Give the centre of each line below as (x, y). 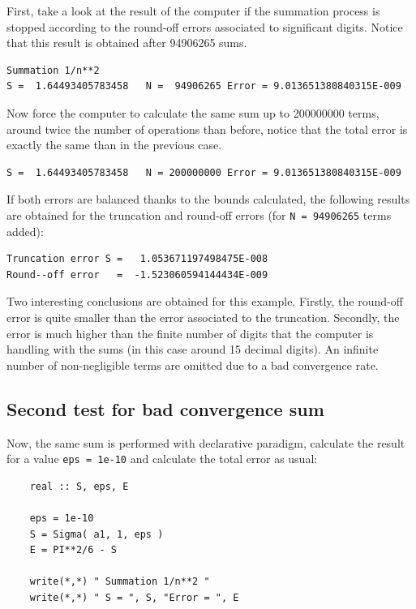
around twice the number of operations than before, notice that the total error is (207, 129)
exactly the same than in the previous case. (114, 145)
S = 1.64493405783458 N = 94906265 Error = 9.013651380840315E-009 (204, 86)
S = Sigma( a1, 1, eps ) (96, 534)
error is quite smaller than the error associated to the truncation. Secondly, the (203, 317)
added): (25, 231)
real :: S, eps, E (79, 486)
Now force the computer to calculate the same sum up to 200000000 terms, (193, 112)
